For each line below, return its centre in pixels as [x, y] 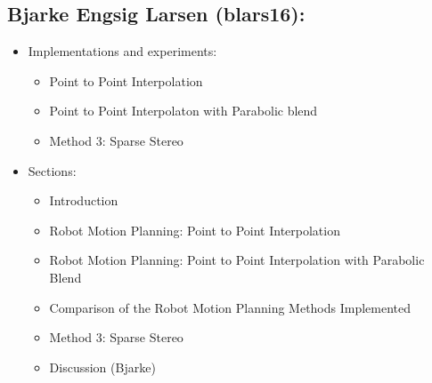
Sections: [52, 170]
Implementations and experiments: [122, 51]
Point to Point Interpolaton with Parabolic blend [183, 111]
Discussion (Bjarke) [102, 367]
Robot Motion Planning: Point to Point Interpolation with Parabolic [237, 260]
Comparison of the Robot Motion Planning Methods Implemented [230, 307]
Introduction [84, 200]
